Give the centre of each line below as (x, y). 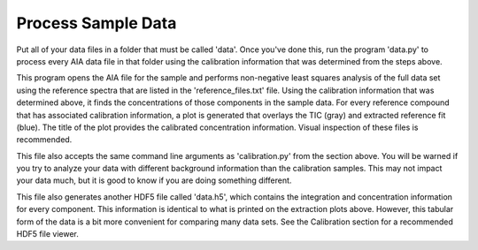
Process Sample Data (96, 23)
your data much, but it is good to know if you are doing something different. (154, 180)
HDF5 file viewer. (48, 234)
